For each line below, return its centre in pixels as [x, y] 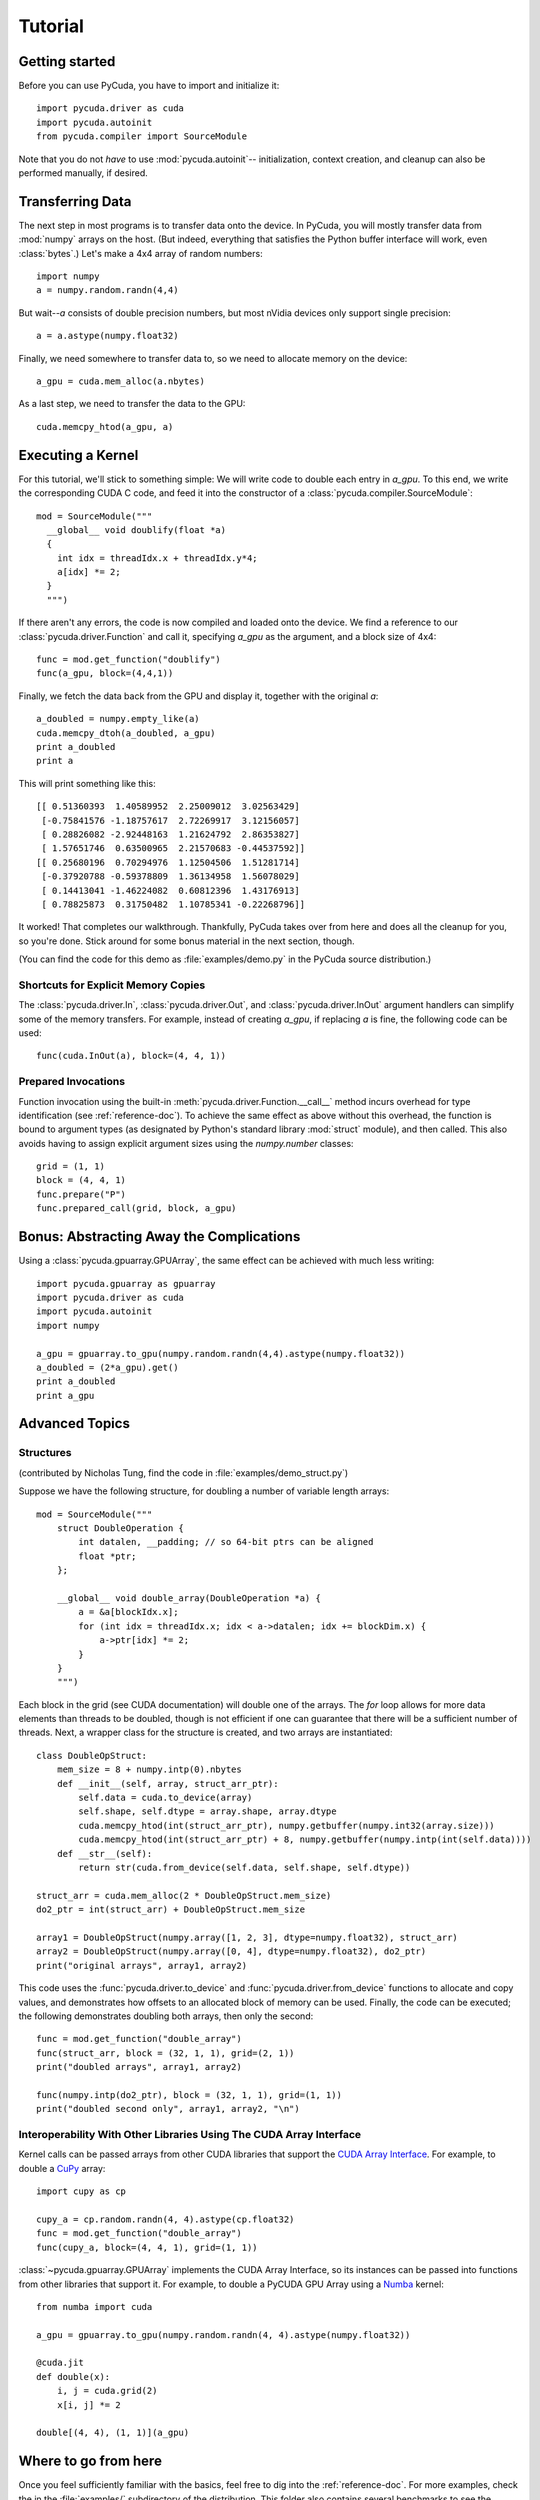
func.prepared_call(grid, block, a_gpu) [136, 1208]
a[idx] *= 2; [88, 572]
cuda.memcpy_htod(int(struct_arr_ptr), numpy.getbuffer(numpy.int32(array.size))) [286, 1825]
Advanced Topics [74, 1423]
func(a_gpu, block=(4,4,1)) [105, 673]
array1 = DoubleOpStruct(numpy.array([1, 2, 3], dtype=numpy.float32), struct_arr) [247, 1937]
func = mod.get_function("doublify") [129, 659]
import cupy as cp [81, 2191]
